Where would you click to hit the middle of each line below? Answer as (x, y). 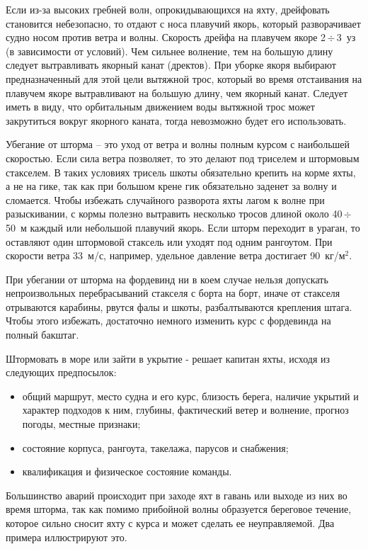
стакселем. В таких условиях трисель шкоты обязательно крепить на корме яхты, (181, 172)
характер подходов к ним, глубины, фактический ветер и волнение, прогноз (185, 410)
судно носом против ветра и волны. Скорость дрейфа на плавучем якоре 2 (166, 37)
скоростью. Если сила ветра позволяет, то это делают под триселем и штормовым (183, 158)
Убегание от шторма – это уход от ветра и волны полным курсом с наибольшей (178, 144)
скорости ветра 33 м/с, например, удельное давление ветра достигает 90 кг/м (176, 255)
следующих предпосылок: (61, 372)
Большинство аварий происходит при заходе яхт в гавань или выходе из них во (177, 495)
